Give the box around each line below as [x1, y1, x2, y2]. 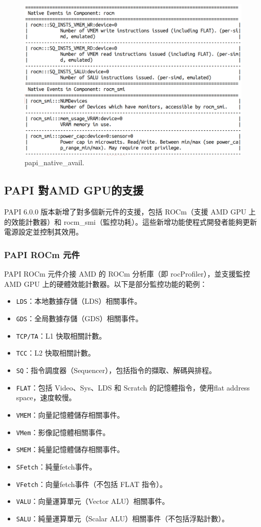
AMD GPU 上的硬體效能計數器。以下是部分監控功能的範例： [4, 278, 207, 289]
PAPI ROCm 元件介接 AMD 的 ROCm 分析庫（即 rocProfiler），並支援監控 [4, 268, 250, 279]
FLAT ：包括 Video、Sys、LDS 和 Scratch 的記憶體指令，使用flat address [16, 382, 250, 393]
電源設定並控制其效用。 [4, 226, 83, 237]
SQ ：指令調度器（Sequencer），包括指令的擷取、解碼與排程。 [16, 365, 216, 376]
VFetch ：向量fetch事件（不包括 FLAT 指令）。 [16, 478, 167, 489]
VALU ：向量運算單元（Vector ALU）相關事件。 [16, 496, 169, 506]
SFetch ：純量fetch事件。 [16, 461, 97, 472]
